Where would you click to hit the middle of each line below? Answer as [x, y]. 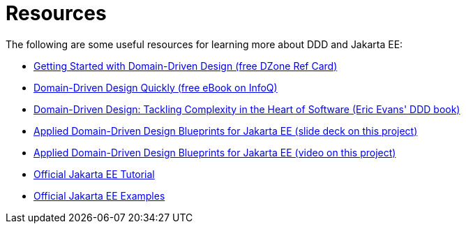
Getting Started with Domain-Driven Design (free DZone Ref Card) [186, 66]
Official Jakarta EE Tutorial [94, 174]
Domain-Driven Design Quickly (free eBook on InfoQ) [156, 87]
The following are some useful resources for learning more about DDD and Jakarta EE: [204, 44]
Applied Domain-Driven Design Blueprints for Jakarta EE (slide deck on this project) [226, 131]
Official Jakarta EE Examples [99, 195]
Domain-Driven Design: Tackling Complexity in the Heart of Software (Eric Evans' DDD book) [247, 109]
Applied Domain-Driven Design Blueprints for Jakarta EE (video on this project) [215, 152]
